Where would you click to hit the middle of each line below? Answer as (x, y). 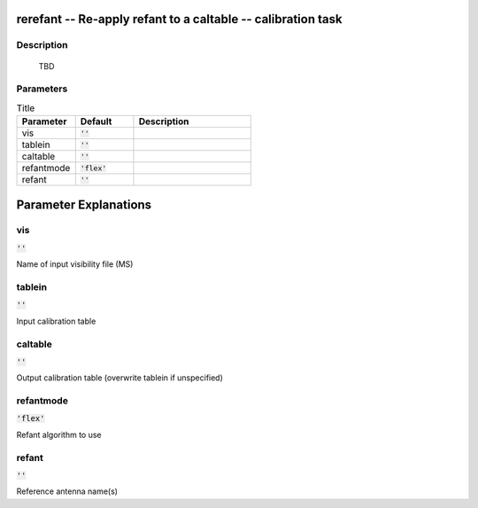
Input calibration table (56, 321)
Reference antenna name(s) (67, 491)
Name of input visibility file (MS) (75, 264)
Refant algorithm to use (59, 434)
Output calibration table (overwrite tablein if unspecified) (119, 378)
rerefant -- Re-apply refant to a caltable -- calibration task (179, 19)
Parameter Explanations (84, 204)
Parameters (42, 89)
